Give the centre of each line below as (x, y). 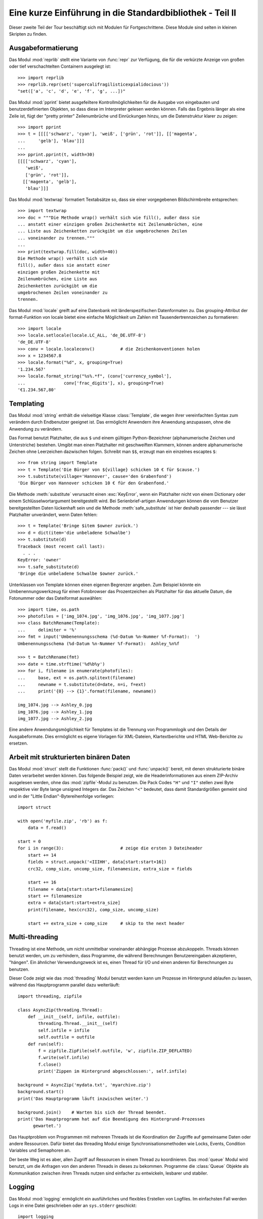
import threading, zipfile (50, 996)
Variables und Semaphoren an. (40, 1150)
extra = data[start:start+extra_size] (74, 903)
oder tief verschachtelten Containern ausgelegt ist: (60, 66)
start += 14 (42, 855)
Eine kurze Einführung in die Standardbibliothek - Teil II (122, 13)
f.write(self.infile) (64, 1058)
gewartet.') (47, 1126)
